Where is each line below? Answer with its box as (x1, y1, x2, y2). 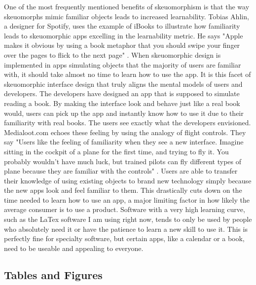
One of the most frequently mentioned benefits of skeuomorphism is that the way (4, 1, 250, 11)
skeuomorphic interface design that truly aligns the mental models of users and (4, 78, 243, 89)
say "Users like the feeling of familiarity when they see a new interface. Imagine (4, 137, 244, 147)
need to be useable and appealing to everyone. (4, 243, 144, 253)
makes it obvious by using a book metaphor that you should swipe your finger (4, 40, 240, 50)
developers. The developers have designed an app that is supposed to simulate (4, 88, 240, 99)
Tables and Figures (4, 267, 103, 282)
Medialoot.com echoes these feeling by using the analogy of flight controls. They (4, 127, 246, 137)
